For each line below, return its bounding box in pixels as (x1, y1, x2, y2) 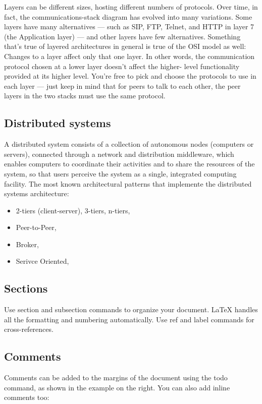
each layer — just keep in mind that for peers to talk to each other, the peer (4, 80, 241, 91)
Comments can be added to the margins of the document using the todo (4, 372, 228, 383)
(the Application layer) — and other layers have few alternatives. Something (4, 31, 241, 41)
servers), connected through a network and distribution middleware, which (4, 148, 234, 159)
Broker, (16, 239, 39, 249)
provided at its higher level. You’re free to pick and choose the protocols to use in (4, 71, 256, 81)
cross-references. (4, 324, 54, 334)
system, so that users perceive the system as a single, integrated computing (4, 168, 237, 179)
